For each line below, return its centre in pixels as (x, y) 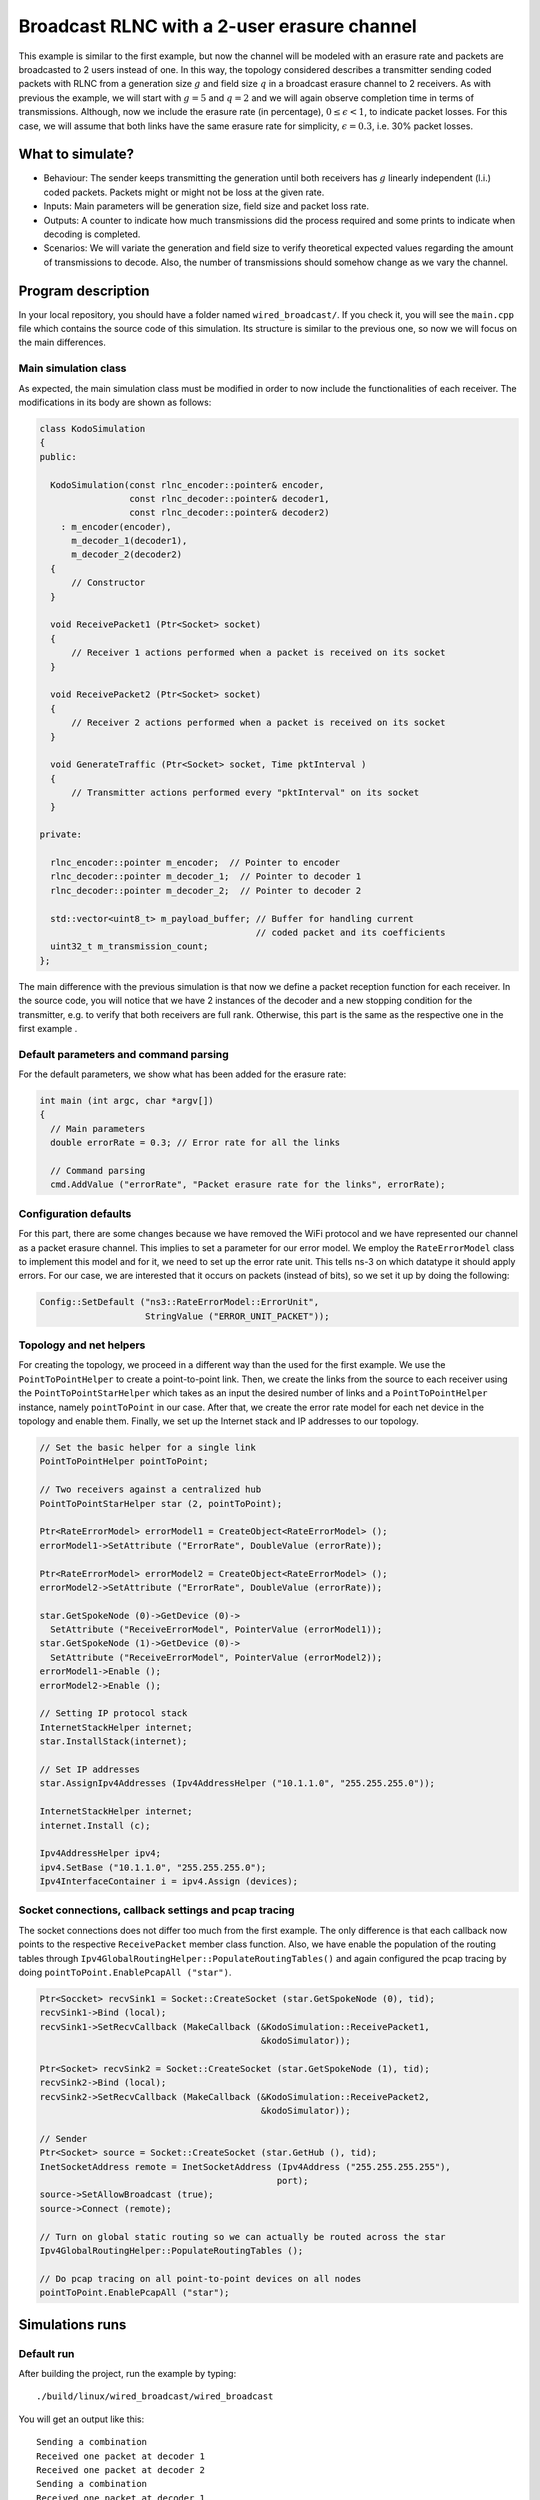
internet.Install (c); (95, 1825)
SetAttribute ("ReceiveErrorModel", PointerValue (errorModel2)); (216, 1657)
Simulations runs (72, 2324)
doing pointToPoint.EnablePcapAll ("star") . (125, 1972)
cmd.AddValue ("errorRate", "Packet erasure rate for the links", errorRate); (248, 1184)
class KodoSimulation (92, 428)
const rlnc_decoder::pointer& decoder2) (229, 513)
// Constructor (108, 583)
